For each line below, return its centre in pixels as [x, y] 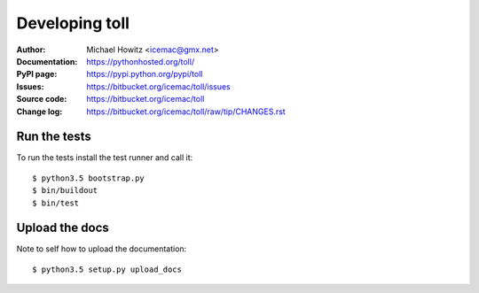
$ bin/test [56, 203]
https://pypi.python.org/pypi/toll [145, 74]
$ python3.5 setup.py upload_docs [107, 269]
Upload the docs [63, 228]
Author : [31, 50]
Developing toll [73, 23]
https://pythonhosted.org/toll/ [141, 61]
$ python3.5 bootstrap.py [89, 178]
